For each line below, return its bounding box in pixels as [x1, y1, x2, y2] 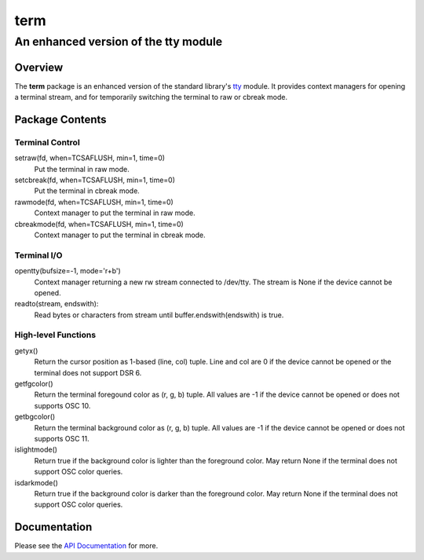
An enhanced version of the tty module [14, 35, 223, 49]
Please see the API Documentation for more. [14, 541, 159, 551]
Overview [14, 60, 64, 74]
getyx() [14, 346, 38, 355]
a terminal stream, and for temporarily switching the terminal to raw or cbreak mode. [14, 93, 288, 102]
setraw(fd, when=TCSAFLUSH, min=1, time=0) [14, 153, 165, 163]
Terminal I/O [14, 250, 63, 261]
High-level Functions [14, 330, 97, 341]
